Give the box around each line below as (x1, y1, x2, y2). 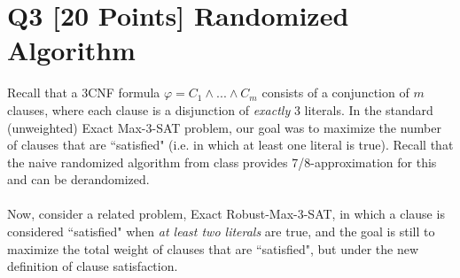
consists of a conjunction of (261, 83, 409, 102)
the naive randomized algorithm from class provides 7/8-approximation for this (7, 152, 437, 171)
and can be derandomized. (7, 170, 150, 189)
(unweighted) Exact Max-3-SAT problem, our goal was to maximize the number (7, 118, 441, 136)
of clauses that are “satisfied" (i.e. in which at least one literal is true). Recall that (7, 135, 454, 154)
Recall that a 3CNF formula (7, 83, 160, 102)
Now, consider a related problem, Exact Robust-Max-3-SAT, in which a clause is (7, 205, 445, 223)
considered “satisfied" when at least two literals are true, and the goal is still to (7, 222, 435, 241)
